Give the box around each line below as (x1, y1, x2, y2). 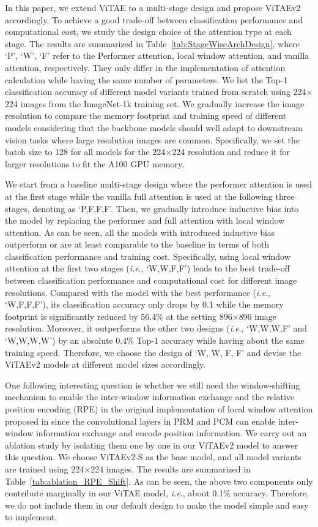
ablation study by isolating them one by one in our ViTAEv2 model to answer (5, 438, 298, 451)
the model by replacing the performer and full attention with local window (5, 214, 285, 227)
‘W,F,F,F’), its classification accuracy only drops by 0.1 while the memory (5, 298, 284, 311)
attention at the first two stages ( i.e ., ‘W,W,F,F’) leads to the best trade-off (5, 262, 290, 275)
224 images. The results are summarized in (91, 462, 251, 475)
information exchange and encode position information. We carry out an (35, 427, 307, 439)
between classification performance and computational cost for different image (5, 274, 297, 287)
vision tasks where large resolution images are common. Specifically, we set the (5, 133, 300, 146)
